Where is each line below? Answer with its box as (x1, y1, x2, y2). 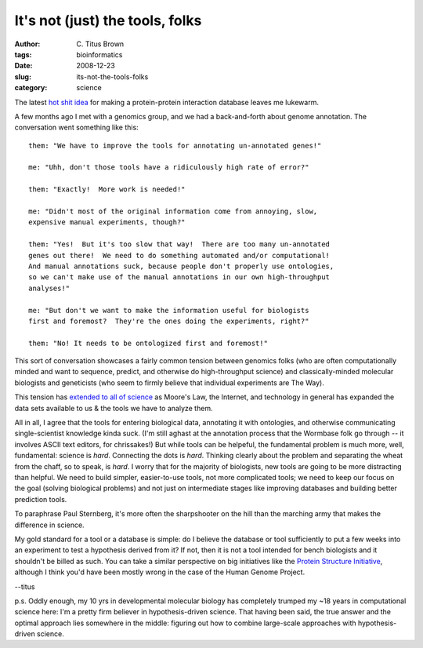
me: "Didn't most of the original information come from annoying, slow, (28, 207, 318, 216)
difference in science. (14, 520, 85, 530)
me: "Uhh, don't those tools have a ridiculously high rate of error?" (28, 163, 309, 172)
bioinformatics (76, 49, 123, 59)
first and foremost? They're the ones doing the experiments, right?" (28, 316, 309, 326)
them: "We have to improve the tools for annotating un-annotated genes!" (28, 141, 322, 150)
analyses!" (28, 283, 70, 293)
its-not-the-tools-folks (76, 71, 149, 82)
